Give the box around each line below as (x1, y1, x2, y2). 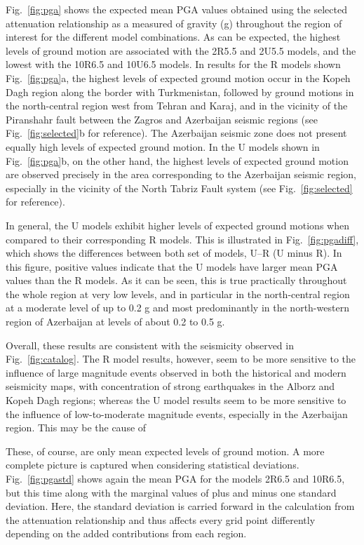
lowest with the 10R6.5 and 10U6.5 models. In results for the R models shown (6, 57, 341, 72)
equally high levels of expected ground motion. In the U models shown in (6, 139, 320, 154)
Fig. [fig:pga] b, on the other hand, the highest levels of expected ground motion (6, 153, 349, 168)
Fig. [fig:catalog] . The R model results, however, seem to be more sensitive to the (6, 351, 356, 366)
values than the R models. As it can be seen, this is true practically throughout (6, 273, 347, 288)
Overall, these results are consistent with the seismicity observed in (6, 337, 294, 352)
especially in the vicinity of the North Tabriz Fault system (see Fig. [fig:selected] (6, 180, 353, 195)
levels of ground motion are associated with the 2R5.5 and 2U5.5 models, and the (6, 43, 356, 58)
